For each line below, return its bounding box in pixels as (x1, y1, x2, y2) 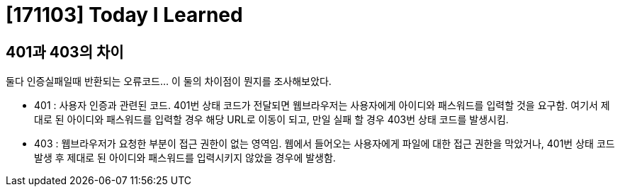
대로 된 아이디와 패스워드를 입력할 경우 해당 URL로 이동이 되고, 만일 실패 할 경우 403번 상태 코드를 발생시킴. (34, 113, 509, 126)
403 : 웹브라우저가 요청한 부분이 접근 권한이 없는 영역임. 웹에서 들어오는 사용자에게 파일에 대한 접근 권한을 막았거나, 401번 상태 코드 (34, 137, 615, 150)
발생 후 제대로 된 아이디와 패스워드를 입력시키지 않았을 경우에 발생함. (34, 152, 336, 164)
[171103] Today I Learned (6, 3, 243, 27)
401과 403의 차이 (6, 43, 124, 61)
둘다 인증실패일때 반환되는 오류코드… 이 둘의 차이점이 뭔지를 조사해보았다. (6, 75, 332, 88)
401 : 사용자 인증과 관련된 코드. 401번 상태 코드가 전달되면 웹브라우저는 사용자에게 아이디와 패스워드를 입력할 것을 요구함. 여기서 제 (34, 99, 610, 112)
